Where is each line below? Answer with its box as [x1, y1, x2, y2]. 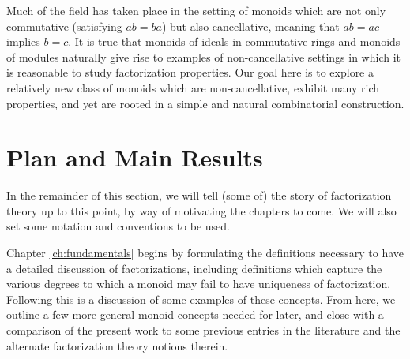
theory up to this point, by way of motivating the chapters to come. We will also [6, 202, 397, 219]
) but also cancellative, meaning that [161, 17, 340, 34]
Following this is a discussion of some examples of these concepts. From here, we [6, 290, 396, 307]
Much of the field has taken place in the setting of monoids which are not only [6, 2, 386, 18]
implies [6, 33, 40, 50]
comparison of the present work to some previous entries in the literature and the [6, 322, 401, 338]
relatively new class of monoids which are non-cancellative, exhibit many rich [6, 79, 380, 95]
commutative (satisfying [6, 17, 122, 34]
